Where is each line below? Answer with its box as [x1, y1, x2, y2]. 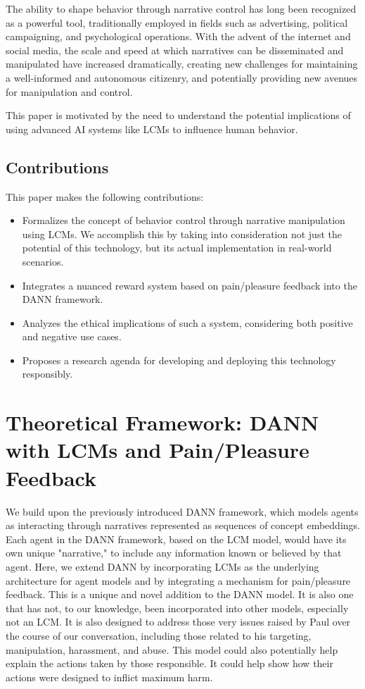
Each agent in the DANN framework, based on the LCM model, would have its [6, 531, 347, 546]
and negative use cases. [22, 329, 122, 344]
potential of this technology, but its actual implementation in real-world [22, 240, 332, 255]
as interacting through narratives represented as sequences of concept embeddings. [6, 518, 360, 533]
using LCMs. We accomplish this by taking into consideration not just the [22, 226, 342, 241]
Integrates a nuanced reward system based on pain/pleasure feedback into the [22, 278, 357, 292]
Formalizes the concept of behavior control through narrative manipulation [22, 213, 345, 228]
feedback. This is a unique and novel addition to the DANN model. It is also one [6, 587, 354, 602]
